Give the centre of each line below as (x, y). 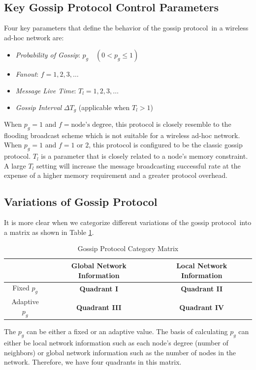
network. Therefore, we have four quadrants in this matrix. (93, 362)
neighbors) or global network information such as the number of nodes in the (120, 352)
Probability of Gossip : (48, 55)
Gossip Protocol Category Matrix (128, 248)
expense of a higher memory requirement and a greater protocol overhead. (116, 175)
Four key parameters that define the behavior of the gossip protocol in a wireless (126, 28)
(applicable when (104, 107)
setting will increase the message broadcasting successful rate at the (138, 165)
